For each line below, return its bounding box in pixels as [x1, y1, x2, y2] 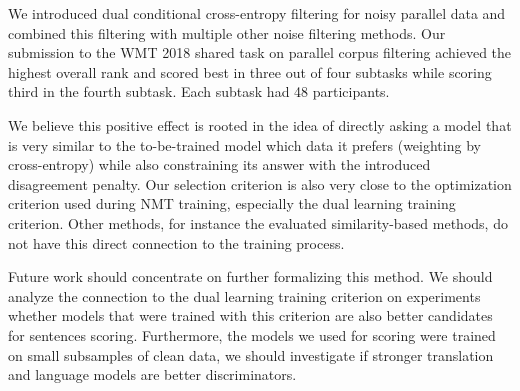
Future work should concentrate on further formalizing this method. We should [8, 266, 493, 287]
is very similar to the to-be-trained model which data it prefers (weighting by [8, 134, 481, 155]
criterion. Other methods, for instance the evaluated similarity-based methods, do [8, 212, 508, 233]
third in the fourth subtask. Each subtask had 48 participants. [8, 81, 390, 102]
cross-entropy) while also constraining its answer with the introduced [8, 154, 431, 175]
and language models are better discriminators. [8, 364, 297, 385]
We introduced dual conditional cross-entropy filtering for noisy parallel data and [8, 3, 506, 23]
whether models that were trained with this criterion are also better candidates [8, 305, 493, 326]
